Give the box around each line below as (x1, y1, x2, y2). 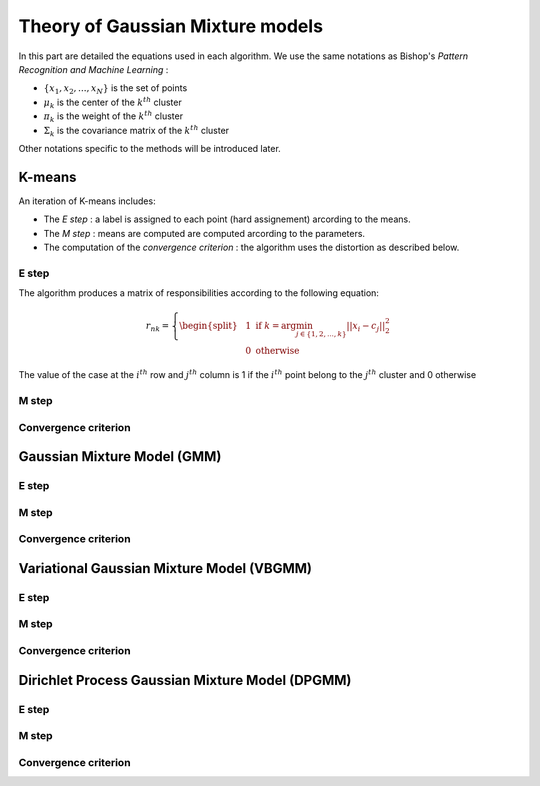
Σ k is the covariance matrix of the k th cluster (43, 123, 230, 139)
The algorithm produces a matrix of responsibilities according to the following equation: (18, 287, 380, 299)
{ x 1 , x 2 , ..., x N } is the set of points (43, 82, 188, 97)
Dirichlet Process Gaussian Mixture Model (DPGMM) (18, 671, 352, 689)
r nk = (145, 320, 170, 334)
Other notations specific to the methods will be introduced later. (18, 142, 282, 154)
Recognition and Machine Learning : (18, 63, 169, 75)
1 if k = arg (245, 320, 297, 332)
